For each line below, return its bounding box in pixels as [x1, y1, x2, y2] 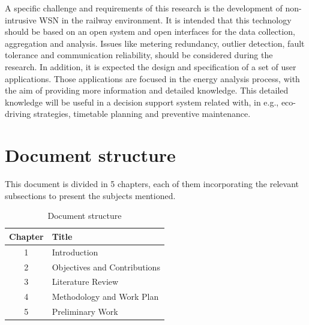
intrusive [5, 13, 37, 26]
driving [5, 107, 31, 120]
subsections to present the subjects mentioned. [5, 189, 176, 201]
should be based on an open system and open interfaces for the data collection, [5, 25, 295, 38]
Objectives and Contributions [52, 260, 160, 273]
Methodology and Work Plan [52, 290, 159, 303]
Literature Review [52, 275, 119, 288]
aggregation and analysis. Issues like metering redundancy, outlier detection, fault [5, 37, 305, 49]
